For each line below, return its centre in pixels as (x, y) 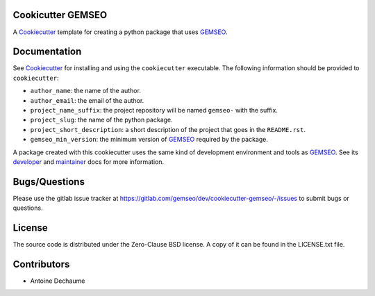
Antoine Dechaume (58, 281)
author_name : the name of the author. (86, 91)
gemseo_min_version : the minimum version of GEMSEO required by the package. (149, 140)
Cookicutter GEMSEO (60, 15)
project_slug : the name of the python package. (101, 120)
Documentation (47, 52)
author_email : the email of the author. (87, 100)
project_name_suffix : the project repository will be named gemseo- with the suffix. (154, 110)
